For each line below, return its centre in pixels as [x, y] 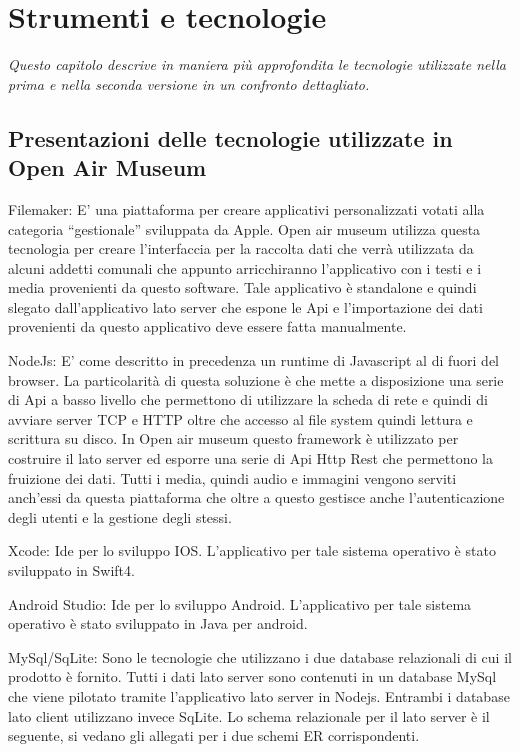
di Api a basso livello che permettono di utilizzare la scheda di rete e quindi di [248, 399]
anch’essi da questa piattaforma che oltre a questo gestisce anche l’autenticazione [256, 497]
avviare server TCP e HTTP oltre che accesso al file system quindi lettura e [240, 418]
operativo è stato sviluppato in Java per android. [158, 623]
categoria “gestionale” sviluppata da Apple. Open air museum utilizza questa [244, 228]
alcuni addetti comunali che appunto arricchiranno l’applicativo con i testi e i [245, 267]
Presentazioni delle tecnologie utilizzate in [230, 137]
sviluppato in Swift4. [71, 570]
